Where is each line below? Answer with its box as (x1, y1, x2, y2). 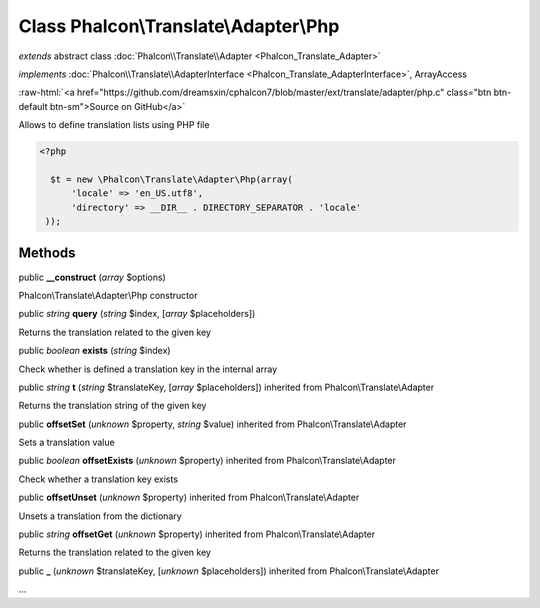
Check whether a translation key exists (18, 473, 179, 485)
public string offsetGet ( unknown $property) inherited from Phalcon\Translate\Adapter (18, 528, 376, 540)
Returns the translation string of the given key (18, 400, 207, 412)
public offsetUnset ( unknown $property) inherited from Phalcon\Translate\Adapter (18, 491, 360, 504)
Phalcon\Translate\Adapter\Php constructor (18, 289, 198, 301)
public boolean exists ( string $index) (18, 345, 171, 357)
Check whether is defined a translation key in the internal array (18, 363, 278, 375)
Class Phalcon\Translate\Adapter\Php (18, 15, 340, 37)
